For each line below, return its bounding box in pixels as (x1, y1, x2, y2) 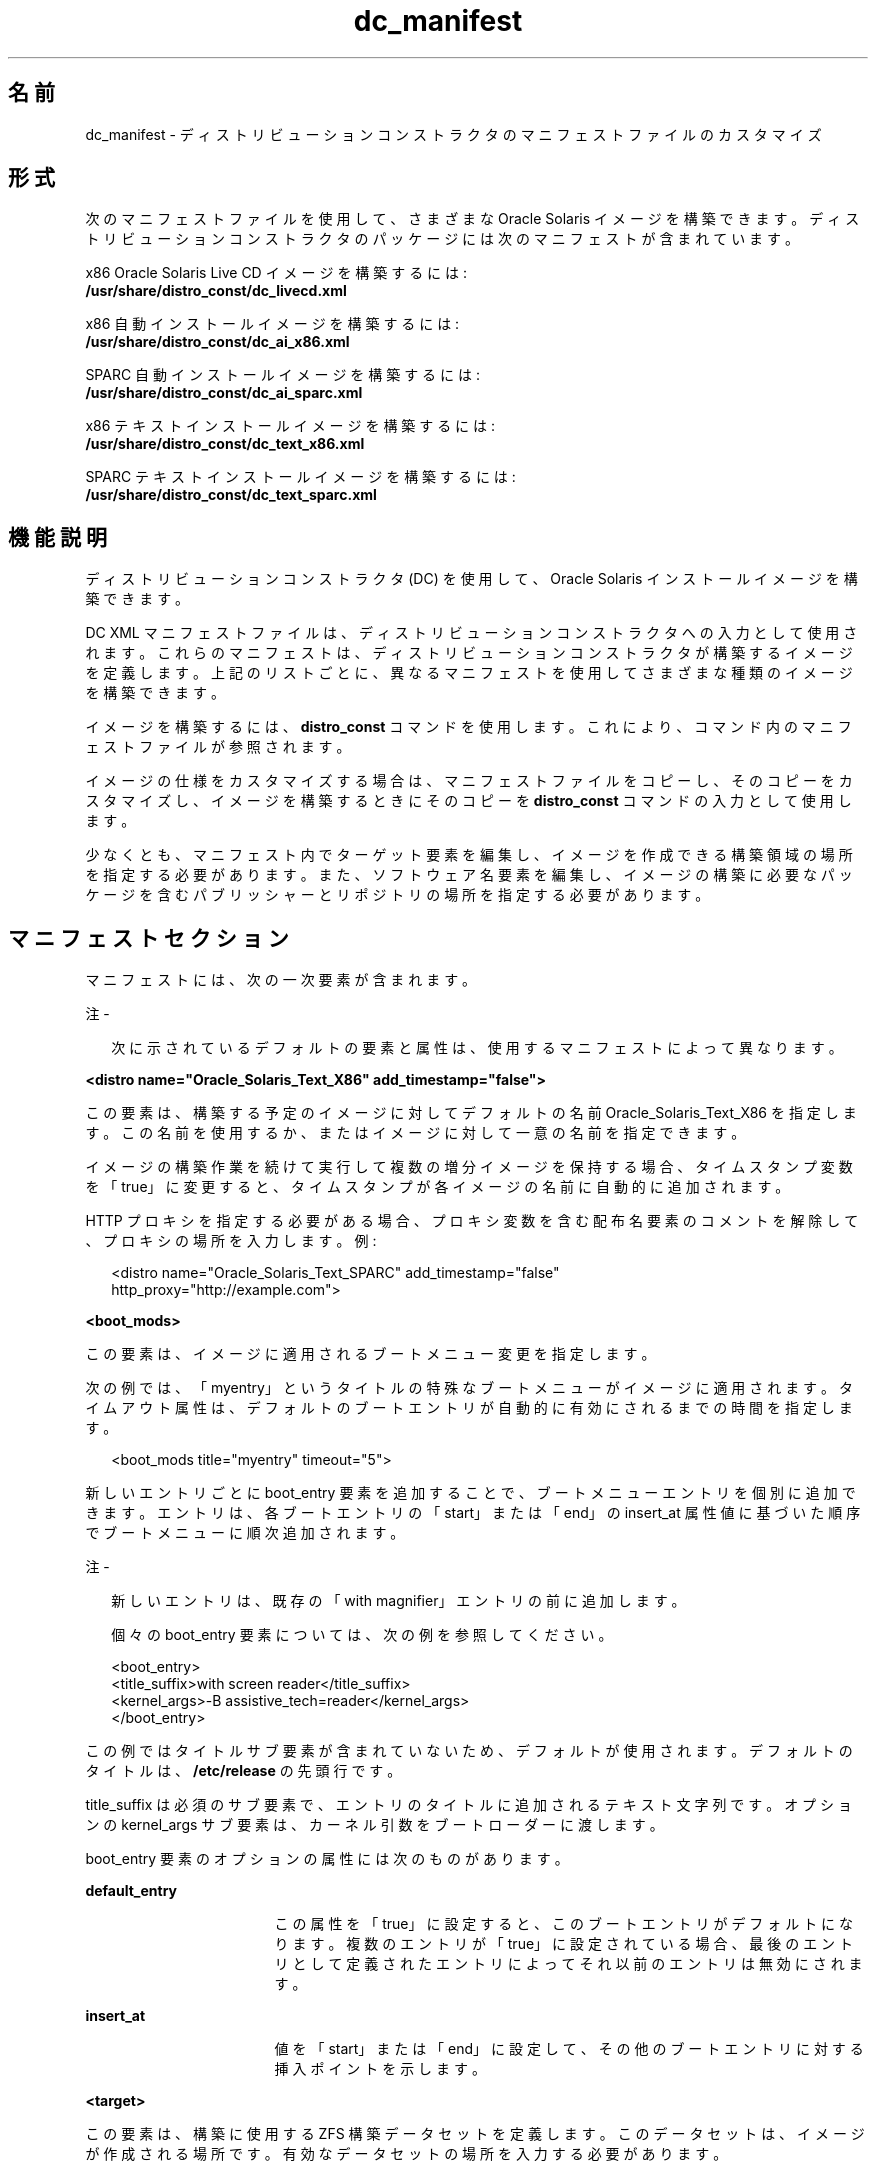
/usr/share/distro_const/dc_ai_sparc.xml (85, 384, 363, 402)
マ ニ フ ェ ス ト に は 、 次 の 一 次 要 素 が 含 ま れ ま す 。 (85, 971, 477, 989)
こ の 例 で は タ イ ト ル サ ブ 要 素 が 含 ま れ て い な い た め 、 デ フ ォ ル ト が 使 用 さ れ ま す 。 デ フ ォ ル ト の (85, 1742, 853, 1760)
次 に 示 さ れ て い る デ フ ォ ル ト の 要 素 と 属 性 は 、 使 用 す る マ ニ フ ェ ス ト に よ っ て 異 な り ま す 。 (111, 1039, 843, 1057)
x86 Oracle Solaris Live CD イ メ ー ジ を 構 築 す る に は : (85, 264, 468, 282)
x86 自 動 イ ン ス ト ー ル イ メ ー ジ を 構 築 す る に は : (85, 315, 460, 333)
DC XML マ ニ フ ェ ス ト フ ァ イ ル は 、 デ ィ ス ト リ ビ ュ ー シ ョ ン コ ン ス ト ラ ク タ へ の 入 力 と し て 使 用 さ (85, 624, 858, 642)
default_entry (85, 1882, 178, 1900)
